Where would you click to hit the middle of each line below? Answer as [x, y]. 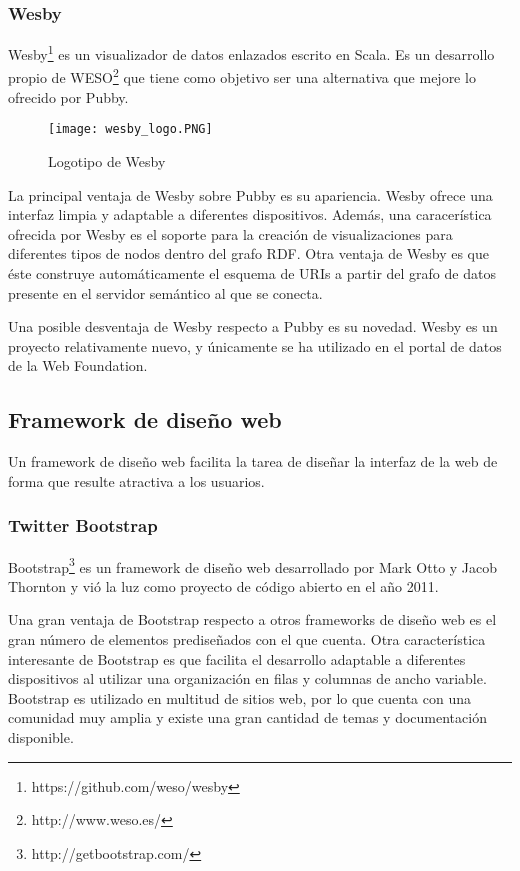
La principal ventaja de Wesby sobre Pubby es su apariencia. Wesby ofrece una [250, 194]
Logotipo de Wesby [107, 160]
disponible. [41, 736]
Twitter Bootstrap [83, 525]
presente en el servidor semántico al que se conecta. [165, 292]
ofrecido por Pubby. [68, 96]
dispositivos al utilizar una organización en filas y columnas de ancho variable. [247, 678]
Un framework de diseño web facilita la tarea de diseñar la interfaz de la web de [253, 461]
